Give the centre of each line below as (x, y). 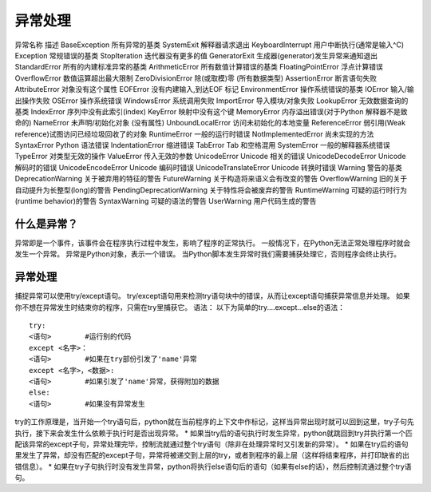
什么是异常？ (46, 224)
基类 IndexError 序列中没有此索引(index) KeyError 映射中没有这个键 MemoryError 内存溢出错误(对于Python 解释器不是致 (211, 111)
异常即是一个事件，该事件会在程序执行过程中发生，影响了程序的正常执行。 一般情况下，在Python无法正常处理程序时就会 (213, 243)
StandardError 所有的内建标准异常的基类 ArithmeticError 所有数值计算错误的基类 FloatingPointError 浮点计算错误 (199, 67)
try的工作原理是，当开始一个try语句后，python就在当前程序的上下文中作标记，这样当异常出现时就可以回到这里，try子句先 (214, 422)
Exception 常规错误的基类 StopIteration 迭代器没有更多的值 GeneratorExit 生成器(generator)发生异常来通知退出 (196, 55)
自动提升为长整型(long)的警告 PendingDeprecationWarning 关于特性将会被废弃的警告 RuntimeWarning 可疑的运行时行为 (211, 190)
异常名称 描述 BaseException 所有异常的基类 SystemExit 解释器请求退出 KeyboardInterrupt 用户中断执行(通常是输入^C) (210, 45)
